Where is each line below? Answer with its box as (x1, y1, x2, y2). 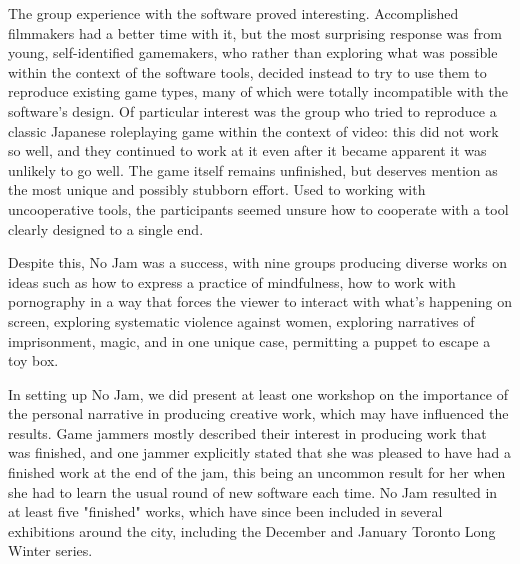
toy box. (8, 350, 59, 371)
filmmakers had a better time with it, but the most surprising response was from (8, 22, 502, 43)
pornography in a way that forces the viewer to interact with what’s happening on (8, 291, 512, 312)
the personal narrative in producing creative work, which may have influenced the (8, 403, 509, 424)
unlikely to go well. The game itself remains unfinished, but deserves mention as (8, 159, 498, 180)
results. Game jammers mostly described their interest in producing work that (8, 422, 487, 443)
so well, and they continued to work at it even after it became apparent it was (8, 140, 487, 161)
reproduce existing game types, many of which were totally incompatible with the (8, 81, 508, 102)
